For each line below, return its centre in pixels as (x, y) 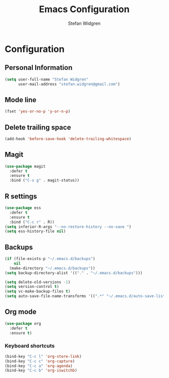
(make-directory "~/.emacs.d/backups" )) (52, 268)
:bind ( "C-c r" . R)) (32, 222)
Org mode (21, 312)
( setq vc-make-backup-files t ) (38, 291)
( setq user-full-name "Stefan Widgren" (47, 79)
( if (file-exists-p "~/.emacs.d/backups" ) (50, 259)
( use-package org (23, 323)
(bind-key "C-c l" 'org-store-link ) (43, 356)
